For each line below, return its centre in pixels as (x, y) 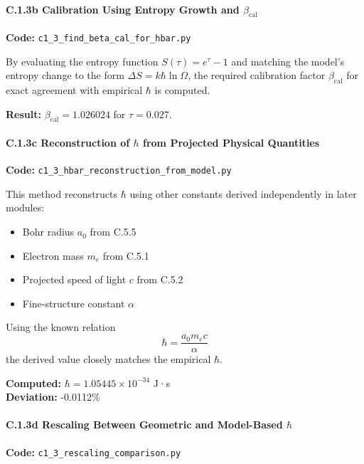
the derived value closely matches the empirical (108, 359)
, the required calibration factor (257, 75)
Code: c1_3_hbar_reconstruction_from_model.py (119, 170)
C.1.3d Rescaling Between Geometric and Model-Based (144, 425)
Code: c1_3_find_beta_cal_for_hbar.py (98, 37)
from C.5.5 (113, 232)
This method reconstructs (62, 193)
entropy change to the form (65, 75)
